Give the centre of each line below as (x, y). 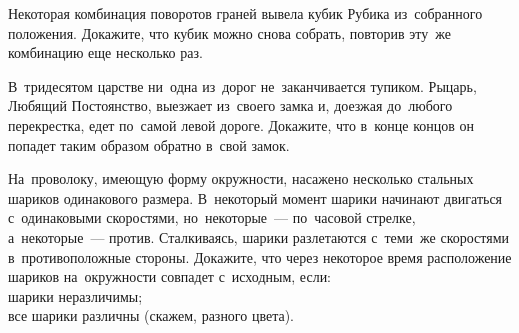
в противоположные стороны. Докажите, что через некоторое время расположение (260, 256)
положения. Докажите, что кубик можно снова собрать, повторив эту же (229, 32)
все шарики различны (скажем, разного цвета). (151, 315)
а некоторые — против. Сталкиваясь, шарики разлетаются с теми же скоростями (259, 236)
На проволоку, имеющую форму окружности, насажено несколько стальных (241, 178)
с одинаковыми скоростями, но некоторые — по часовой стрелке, (212, 217)
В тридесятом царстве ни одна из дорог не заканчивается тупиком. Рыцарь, (242, 85)
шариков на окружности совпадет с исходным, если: (170, 276)
